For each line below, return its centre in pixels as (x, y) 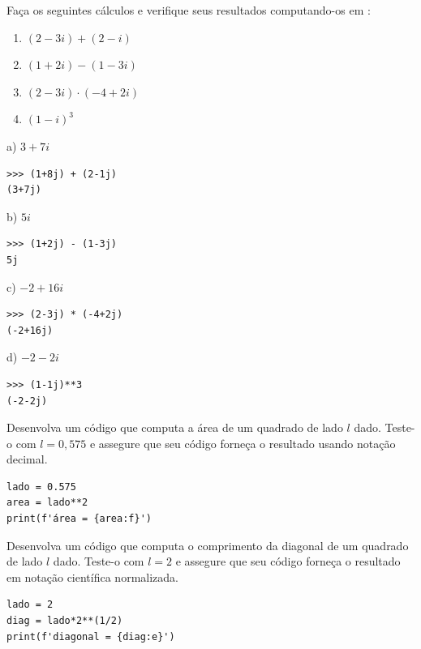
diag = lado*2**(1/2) (65, 621)
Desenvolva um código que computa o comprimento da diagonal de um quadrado (208, 545)
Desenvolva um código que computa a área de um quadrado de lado (175, 427)
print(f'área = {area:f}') (79, 519)
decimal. (27, 459)
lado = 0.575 (41, 487)
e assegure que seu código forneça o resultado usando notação (243, 443)
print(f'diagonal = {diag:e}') (91, 636)
